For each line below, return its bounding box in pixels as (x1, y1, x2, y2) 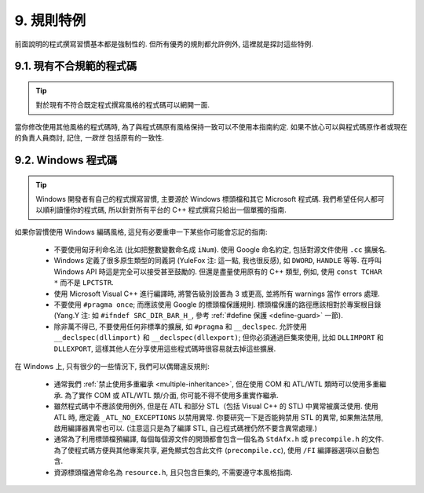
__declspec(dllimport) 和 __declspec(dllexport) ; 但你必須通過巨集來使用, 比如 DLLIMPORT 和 (53, 333, 384, 342)
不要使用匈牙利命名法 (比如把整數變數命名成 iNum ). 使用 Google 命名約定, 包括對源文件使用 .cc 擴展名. (53, 245, 388, 254)
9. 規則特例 (14, 12, 86, 29)
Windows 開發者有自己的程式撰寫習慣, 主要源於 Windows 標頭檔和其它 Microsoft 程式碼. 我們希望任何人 (35, 194, 371, 203)
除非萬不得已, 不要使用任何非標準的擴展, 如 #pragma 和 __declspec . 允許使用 (53, 322, 308, 331)
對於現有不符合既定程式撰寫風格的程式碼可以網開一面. (35, 100, 210, 110)
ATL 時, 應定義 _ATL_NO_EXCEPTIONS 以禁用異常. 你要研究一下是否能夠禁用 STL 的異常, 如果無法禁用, (53, 412, 384, 422)
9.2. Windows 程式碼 (14, 153, 118, 166)
